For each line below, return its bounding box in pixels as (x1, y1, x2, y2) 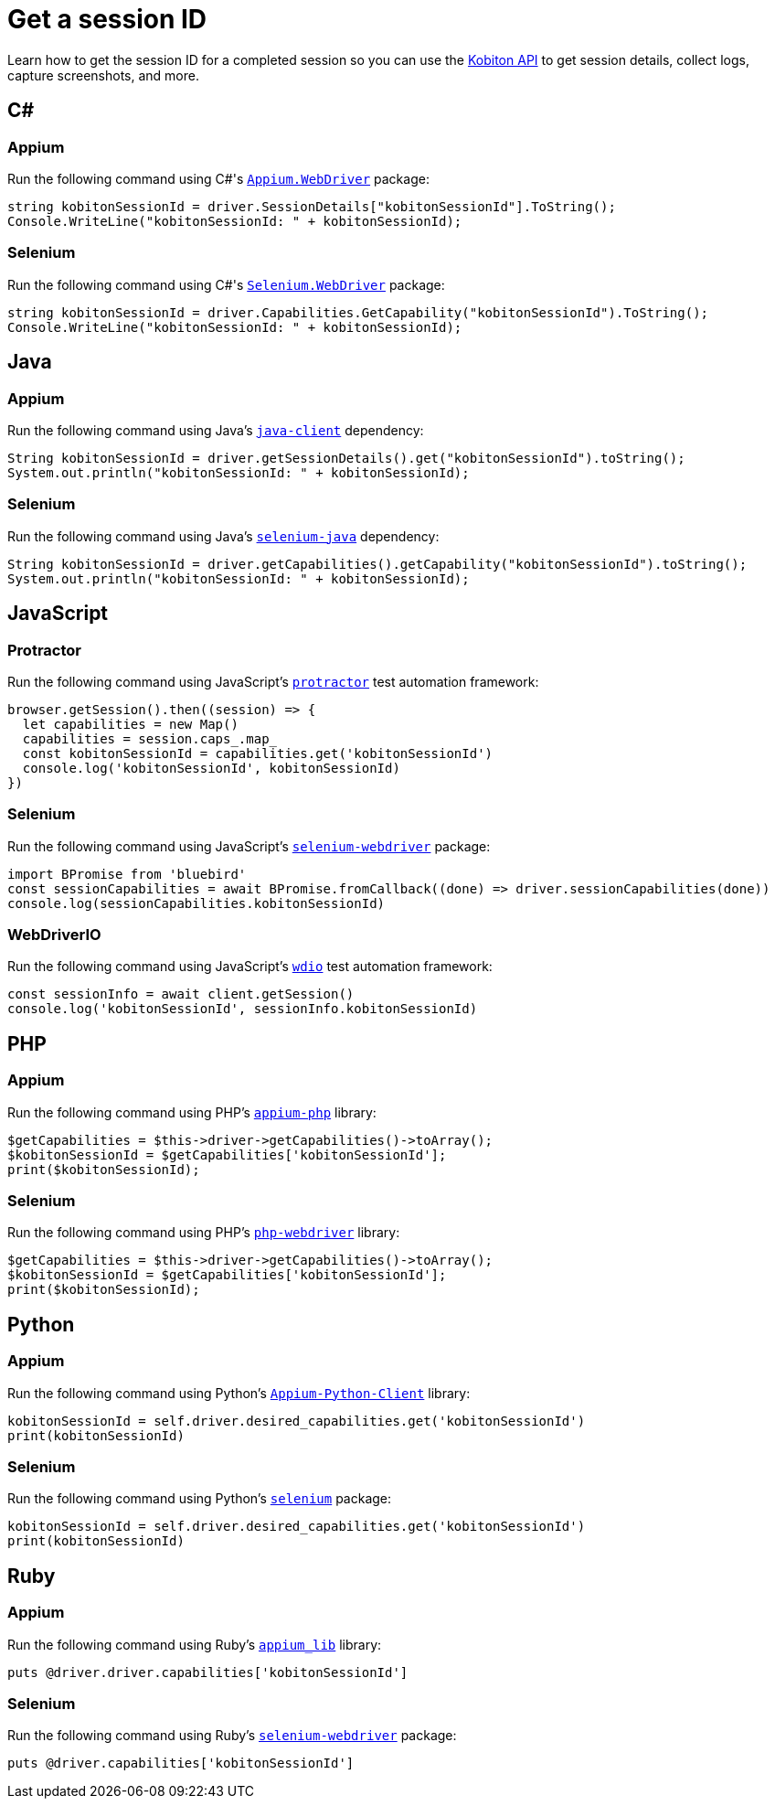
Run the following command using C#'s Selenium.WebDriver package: (7, 276, 445, 293)
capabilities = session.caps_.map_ (22, 731, 278, 746)
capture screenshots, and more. (7, 67, 199, 83)
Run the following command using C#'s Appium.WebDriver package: (7, 170, 430, 187)
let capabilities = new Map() (22, 716, 239, 732)
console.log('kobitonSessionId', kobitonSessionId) (22, 760, 400, 775)
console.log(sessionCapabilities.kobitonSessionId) (7, 895, 386, 911)
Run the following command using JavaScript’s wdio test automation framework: (7, 958, 493, 975)
